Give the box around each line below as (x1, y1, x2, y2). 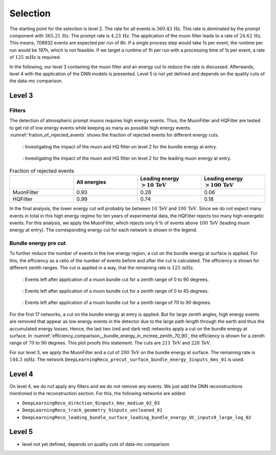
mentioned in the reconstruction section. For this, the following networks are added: (9, 391, 187, 397)
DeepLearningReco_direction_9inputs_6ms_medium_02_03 (22, 400, 160, 406)
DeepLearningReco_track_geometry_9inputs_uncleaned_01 (22, 407, 163, 413)
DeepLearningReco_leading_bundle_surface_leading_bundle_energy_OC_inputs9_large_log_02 (22, 415, 251, 420)
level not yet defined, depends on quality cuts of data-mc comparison (22, 441, 170, 447)
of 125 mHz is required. (9, 54, 61, 60)
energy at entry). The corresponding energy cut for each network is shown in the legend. (9, 227, 198, 233)
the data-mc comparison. (9, 78, 63, 84)
